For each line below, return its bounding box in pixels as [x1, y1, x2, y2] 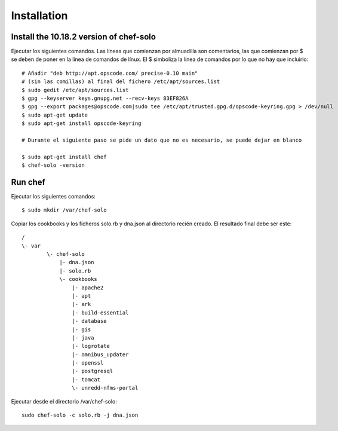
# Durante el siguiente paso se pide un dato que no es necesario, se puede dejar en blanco [21, 136, 302, 143]
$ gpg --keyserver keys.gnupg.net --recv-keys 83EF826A [21, 95, 189, 102]
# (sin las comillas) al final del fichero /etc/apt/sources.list [21, 78, 220, 85]
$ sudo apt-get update [21, 111, 88, 118]
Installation [11, 9, 68, 22]
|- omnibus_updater [72, 351, 129, 358]
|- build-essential [72, 309, 129, 316]
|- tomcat [72, 376, 101, 383]
